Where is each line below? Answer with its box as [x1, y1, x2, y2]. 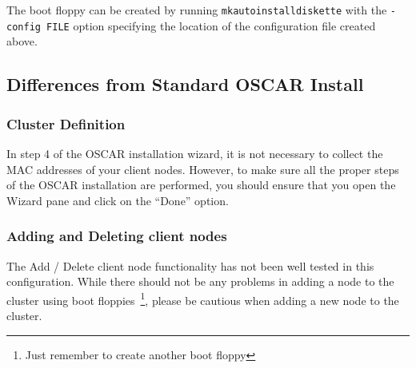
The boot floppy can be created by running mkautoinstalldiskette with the [6, 2, 387, 18]
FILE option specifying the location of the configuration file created [46, 17, 376, 34]
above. [6, 33, 38, 49]
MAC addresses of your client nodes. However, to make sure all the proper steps [6, 160, 399, 177]
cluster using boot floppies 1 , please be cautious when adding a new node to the [6, 289, 399, 308]
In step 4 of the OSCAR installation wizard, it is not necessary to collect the [6, 144, 383, 161]
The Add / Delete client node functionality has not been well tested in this [6, 257, 374, 274]
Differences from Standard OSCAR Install [6, 72, 364, 97]
